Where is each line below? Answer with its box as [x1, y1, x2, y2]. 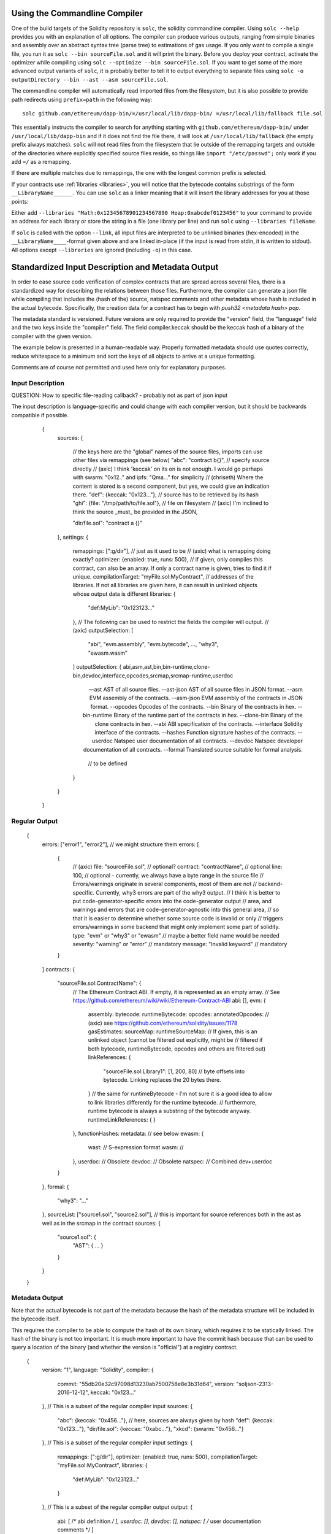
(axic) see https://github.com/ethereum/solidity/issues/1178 [88, 1019, 238, 1027]
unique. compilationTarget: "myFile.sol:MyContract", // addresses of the [72, 573, 254, 580]
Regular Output [11, 817, 58, 825]
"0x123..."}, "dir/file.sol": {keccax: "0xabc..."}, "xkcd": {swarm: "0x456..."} [57, 1425, 244, 1433]
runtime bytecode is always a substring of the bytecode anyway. [88, 1108, 251, 1115]
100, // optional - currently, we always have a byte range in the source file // [72, 871, 264, 879]
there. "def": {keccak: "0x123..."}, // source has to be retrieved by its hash [72, 491, 259, 498]
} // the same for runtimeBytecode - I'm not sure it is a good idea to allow [88, 1090, 272, 1098]
